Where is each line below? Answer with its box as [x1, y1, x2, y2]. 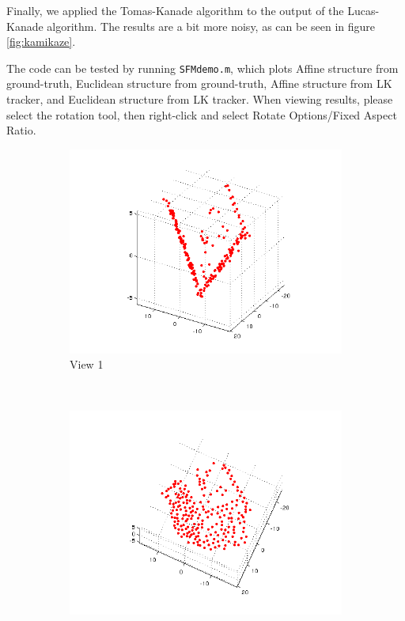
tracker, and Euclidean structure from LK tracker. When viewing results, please [6, 91, 393, 108]
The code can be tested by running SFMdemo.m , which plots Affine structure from [6, 59, 399, 76]
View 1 [70, 356, 104, 373]
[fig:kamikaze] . [6, 33, 76, 50]
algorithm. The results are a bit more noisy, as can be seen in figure [47, 17, 376, 34]
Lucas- [347, 2, 380, 18]
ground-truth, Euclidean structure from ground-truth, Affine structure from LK [6, 75, 392, 92]
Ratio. [6, 122, 36, 138]
